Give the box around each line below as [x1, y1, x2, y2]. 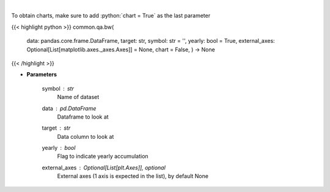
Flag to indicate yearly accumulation [57, 153, 149, 160]
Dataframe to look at [57, 113, 109, 120]
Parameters [26, 71, 57, 78]
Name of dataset [57, 94, 100, 101]
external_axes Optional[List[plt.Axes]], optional [42, 164, 166, 171]
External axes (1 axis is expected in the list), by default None [57, 172, 209, 180]
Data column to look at [57, 133, 114, 140]
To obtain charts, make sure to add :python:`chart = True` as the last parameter [11, 12, 211, 20]
